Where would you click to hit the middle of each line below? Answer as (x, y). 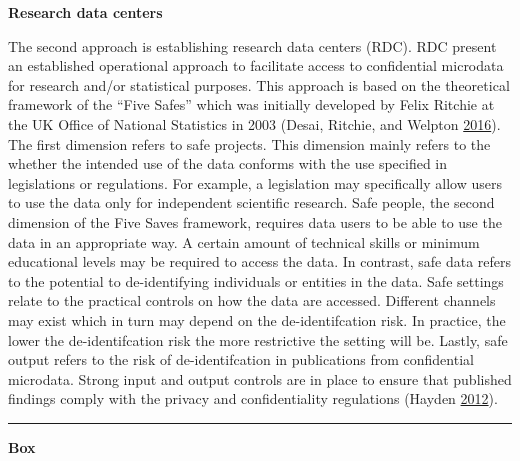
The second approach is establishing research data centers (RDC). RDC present (252, 45)
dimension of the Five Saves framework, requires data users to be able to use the (255, 221)
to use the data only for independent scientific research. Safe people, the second (251, 202)
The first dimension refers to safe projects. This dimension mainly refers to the (249, 143)
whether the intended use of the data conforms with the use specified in (228, 163)
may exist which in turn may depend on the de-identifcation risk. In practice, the (257, 319)
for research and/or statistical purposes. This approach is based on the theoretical (259, 84)
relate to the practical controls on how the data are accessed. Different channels (252, 300)
